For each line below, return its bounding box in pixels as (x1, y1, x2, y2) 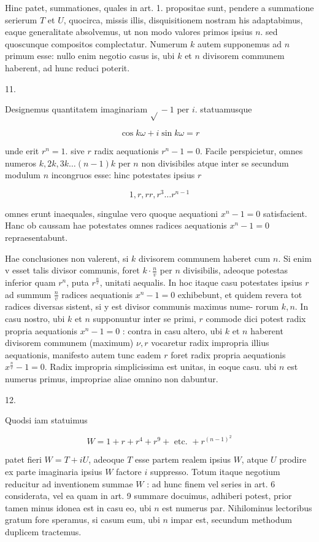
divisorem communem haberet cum (138, 251, 271, 264)
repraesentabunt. (5, 230, 68, 243)
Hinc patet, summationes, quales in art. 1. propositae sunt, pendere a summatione (5, 1, 314, 14)
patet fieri (5, 453, 42, 466)
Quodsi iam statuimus (5, 414, 88, 426)
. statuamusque (194, 103, 252, 116)
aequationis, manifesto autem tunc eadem (5, 348, 161, 361)
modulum (5, 168, 40, 181)
